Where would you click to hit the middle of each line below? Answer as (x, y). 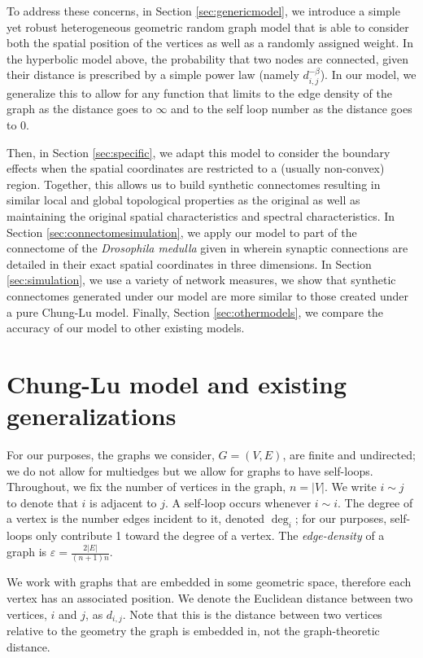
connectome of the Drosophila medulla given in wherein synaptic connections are (207, 248)
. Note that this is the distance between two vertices (252, 614)
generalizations (92, 416)
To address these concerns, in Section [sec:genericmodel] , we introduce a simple (203, 11)
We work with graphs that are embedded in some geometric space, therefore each (209, 582)
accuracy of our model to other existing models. (126, 328)
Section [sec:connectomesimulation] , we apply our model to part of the (182, 232)
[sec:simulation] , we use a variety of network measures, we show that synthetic (201, 280)
